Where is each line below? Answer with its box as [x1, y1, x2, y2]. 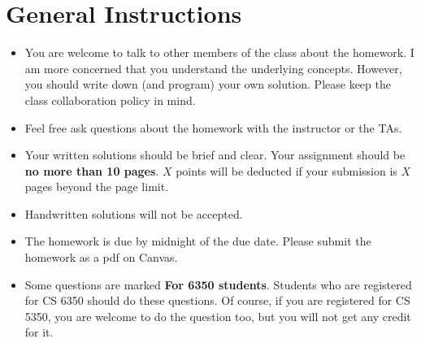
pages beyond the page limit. [24, 178, 169, 195]
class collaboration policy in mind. [24, 91, 196, 108]
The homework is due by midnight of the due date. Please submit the [24, 232, 371, 250]
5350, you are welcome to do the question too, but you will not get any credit [24, 307, 411, 324]
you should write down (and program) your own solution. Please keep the [24, 76, 391, 93]
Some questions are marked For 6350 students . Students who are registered [24, 276, 412, 293]
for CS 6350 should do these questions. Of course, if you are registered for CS [24, 292, 410, 309]
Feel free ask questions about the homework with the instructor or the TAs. [24, 119, 402, 136]
